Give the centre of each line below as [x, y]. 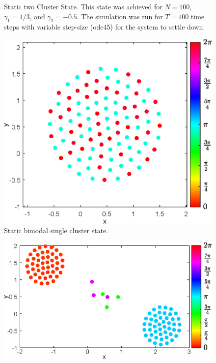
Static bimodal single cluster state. [56, 230]
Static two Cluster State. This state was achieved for [83, 6]
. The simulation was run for [120, 16]
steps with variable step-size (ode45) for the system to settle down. [105, 27]
